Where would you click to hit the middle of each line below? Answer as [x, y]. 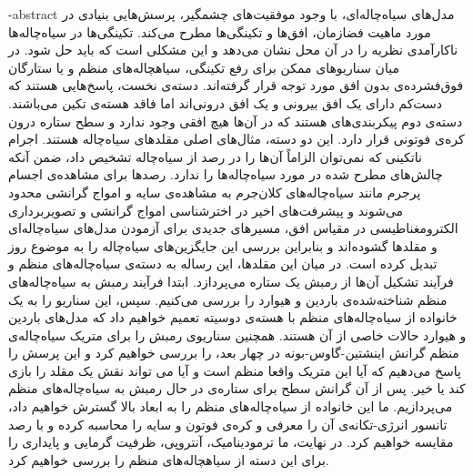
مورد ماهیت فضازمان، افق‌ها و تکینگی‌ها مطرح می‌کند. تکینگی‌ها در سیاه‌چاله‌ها [220, 31]
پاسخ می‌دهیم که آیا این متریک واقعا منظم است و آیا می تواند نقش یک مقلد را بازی [235, 370]
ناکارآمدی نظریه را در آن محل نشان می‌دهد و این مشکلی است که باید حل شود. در [233, 50]
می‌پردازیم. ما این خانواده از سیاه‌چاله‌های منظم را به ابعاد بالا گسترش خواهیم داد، [231, 406]
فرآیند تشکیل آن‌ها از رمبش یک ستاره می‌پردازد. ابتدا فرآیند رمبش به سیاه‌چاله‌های [231, 281]
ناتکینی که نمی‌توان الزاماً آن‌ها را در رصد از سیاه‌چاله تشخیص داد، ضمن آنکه [215, 156]
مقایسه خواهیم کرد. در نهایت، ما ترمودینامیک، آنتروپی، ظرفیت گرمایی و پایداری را [231, 442]
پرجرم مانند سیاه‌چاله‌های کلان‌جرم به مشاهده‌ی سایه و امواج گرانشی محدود [215, 192]
